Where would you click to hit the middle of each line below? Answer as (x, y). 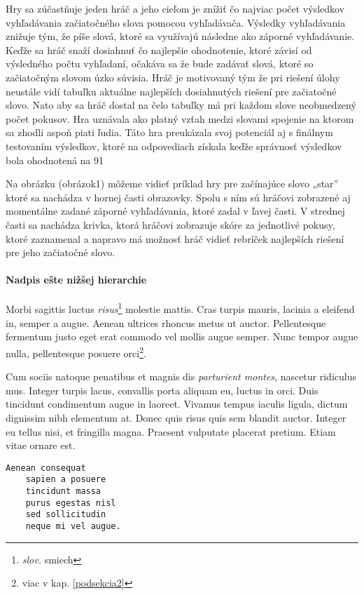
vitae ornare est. (41, 445)
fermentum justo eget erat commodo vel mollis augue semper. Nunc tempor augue (182, 336)
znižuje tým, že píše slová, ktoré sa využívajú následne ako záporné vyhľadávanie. (180, 36)
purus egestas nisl (71, 503)
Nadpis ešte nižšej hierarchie (76, 280)
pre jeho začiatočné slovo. (61, 252)
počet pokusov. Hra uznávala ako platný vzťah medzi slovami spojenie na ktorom (180, 118)
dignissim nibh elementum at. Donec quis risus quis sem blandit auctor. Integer (176, 417)
